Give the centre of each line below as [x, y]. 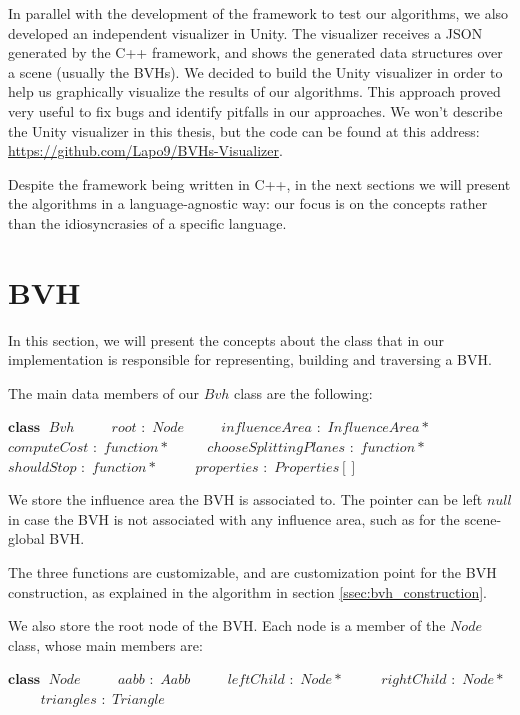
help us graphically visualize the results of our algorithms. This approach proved [254, 91]
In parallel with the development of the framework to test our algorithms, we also [258, 13]
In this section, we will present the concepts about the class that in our [226, 339]
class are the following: [303, 392]
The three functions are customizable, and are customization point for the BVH [252, 572]
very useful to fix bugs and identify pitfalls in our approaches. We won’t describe [255, 110]
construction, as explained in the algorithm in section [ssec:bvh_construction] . [247, 591]
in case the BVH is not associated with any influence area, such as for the [234, 518]
